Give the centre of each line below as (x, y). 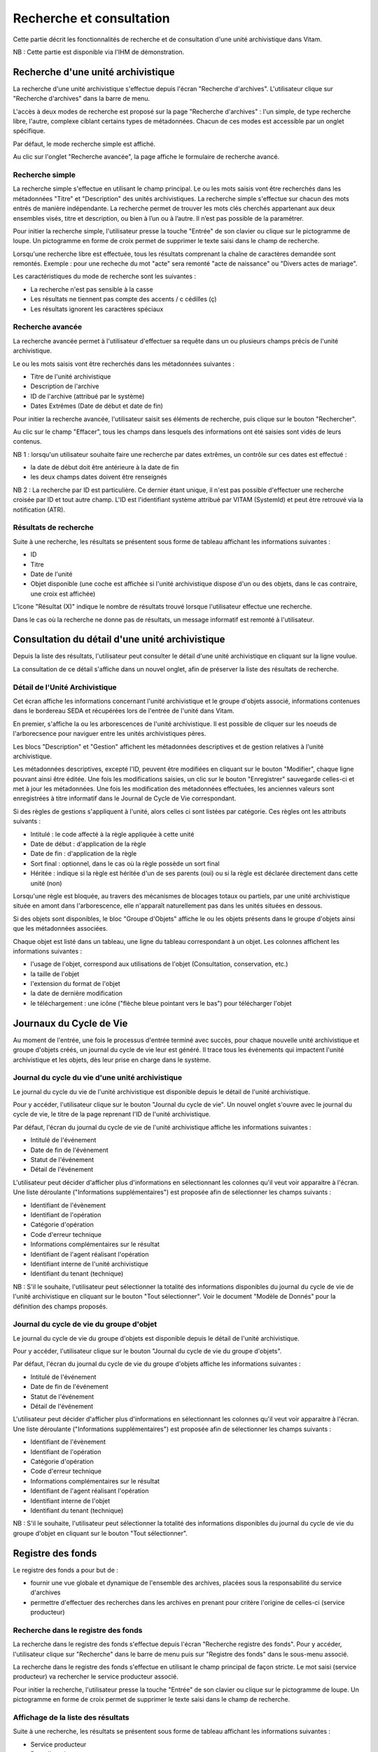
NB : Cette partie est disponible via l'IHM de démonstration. (99, 52)
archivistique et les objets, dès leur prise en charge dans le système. (112, 1060)
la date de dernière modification (76, 993)
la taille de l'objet (55, 973)
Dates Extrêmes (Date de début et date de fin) (97, 406)
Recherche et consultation (92, 18)
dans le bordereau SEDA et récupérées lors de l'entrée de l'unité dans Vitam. (124, 711)
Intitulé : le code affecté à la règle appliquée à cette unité (112, 834)
